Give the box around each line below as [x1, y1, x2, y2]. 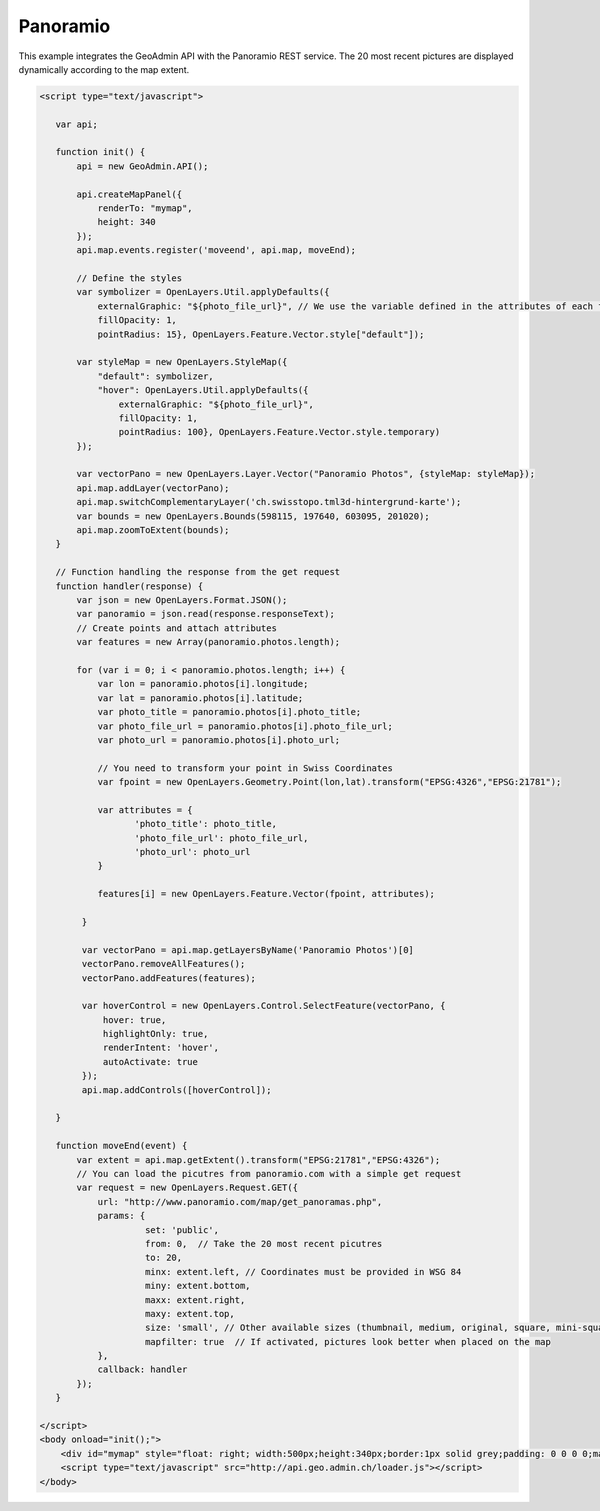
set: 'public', [145, 1224, 220, 1235]
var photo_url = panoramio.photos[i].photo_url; [97, 734, 341, 745]
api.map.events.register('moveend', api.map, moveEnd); [76, 245, 357, 256]
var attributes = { [97, 804, 194, 815]
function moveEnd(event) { [55, 1140, 188, 1152]
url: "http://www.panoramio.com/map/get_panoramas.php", [97, 1196, 383, 1207]
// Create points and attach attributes [76, 622, 277, 634]
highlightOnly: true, [102, 1028, 209, 1040]
